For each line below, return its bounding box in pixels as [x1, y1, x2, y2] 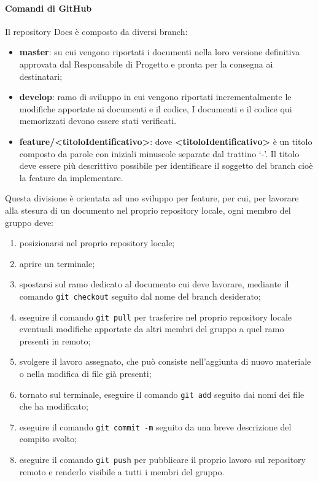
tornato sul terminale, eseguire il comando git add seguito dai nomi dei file [19, 387, 304, 400]
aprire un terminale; [19, 257, 95, 270]
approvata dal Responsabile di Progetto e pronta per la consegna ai [19, 57, 273, 70]
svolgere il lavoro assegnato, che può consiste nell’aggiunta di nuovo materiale [19, 355, 311, 368]
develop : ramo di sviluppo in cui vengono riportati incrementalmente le [19, 90, 292, 103]
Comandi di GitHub [5, 1, 92, 14]
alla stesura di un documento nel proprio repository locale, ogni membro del [5, 203, 291, 216]
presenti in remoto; [19, 334, 91, 347]
